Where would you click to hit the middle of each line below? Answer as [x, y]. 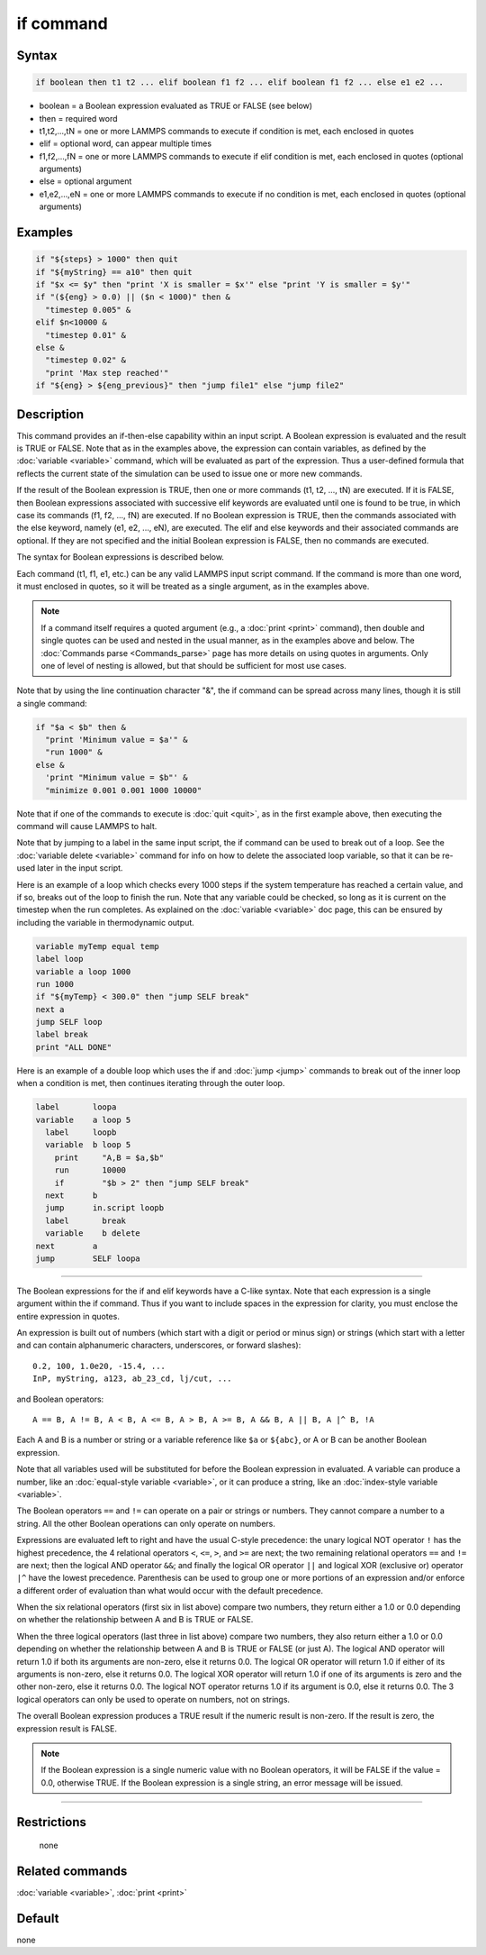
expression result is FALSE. [67, 1728]
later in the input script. [80, 868]
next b [72, 1195]
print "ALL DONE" [74, 1047]
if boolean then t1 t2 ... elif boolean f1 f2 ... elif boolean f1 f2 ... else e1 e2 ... [240, 82]
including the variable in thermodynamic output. [106, 922]
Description [50, 414]
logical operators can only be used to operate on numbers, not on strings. [153, 1699]
